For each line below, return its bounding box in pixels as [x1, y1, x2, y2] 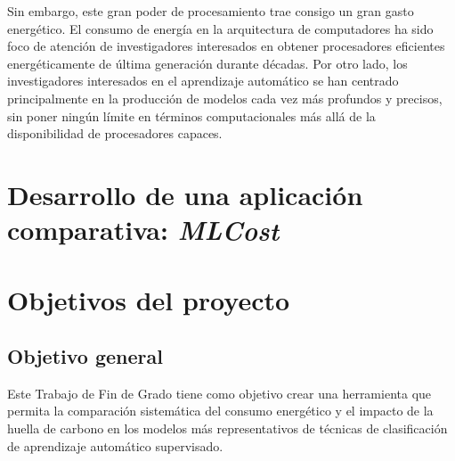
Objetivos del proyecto [7, 281, 290, 317]
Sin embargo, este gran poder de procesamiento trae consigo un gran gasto [7, 2, 414, 20]
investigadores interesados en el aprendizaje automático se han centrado [7, 71, 399, 90]
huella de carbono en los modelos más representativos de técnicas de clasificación [7, 419, 448, 438]
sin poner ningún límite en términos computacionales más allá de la [7, 106, 376, 125]
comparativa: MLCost [7, 211, 280, 249]
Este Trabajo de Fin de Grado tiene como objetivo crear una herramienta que [7, 383, 432, 402]
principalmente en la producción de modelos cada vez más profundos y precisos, [7, 88, 443, 107]
